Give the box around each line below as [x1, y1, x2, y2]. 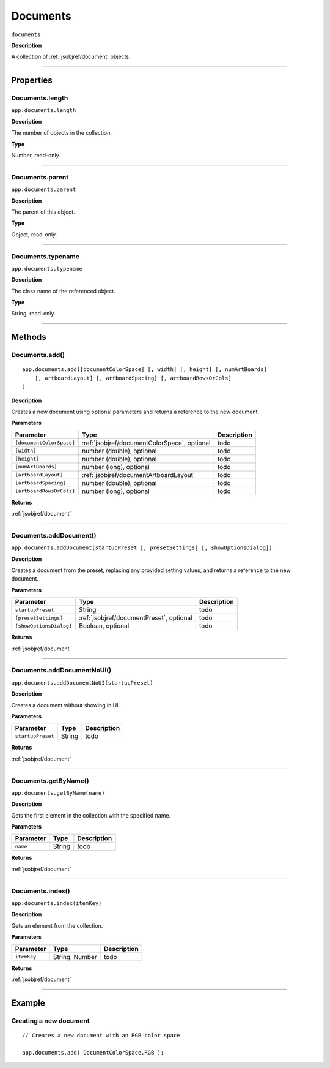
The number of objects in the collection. [11, 129, 112, 137]
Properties [11, 75, 53, 86]
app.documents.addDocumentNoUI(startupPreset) [11, 679, 153, 686]
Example [11, 998, 45, 1008]
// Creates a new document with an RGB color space [22, 1032, 180, 1039]
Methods [11, 332, 46, 342]
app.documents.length [11, 107, 76, 114]
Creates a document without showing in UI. [11, 701, 120, 709]
